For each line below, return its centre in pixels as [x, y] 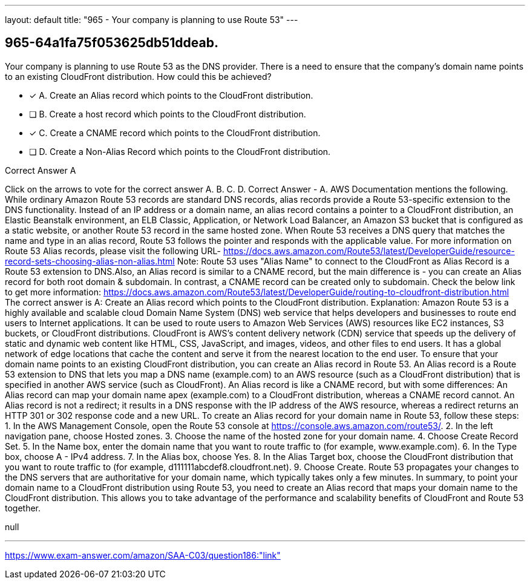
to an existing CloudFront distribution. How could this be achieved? [138, 76]
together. [23, 508]
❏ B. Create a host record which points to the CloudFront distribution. [168, 114]
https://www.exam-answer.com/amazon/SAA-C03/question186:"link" [143, 555]
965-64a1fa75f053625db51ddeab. [112, 43]
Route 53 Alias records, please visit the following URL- [113, 251]
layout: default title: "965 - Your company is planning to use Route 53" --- [152, 20]
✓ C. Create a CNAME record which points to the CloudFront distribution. [175, 133]
